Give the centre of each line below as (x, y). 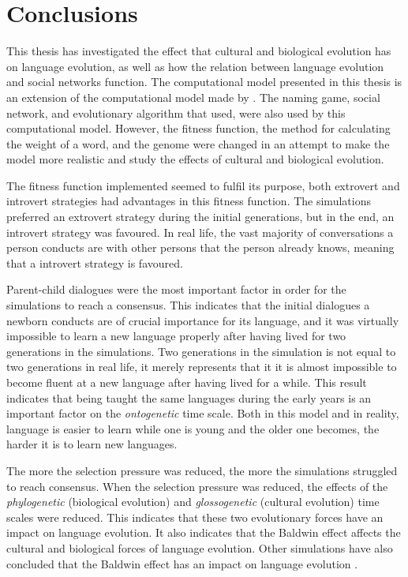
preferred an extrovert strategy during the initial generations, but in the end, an (200, 217)
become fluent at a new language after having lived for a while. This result (187, 382)
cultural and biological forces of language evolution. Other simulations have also (200, 547)
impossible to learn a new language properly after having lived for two (176, 336)
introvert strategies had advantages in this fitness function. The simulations (189, 201)
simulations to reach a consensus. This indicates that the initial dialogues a (188, 305)
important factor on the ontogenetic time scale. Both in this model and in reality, (203, 413)
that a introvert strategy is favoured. (95, 262)
